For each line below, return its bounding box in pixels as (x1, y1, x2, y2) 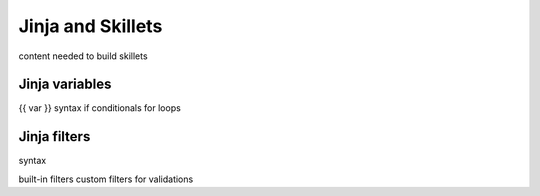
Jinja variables (18, 76, 112, 93)
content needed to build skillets (18, 50, 149, 62)
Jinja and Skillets (18, 15, 163, 37)
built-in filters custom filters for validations (18, 173, 194, 185)
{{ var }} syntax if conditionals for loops (18, 102, 182, 114)
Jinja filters (18, 128, 91, 145)
